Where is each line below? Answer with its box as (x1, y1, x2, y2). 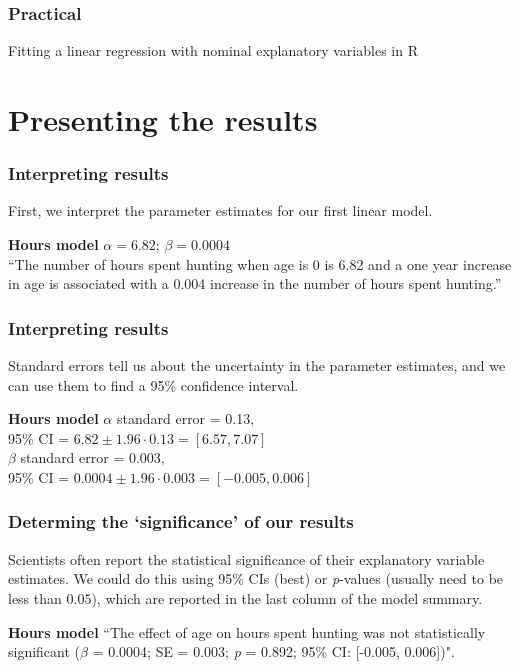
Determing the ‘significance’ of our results (8, 509, 354, 534)
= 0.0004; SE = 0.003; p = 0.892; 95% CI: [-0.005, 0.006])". (92, 641, 455, 662)
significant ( (8, 641, 81, 662)
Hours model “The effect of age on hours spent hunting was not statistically (8, 621, 486, 642)
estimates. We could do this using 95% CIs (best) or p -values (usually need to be (8, 568, 504, 589)
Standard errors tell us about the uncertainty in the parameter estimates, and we (8, 355, 506, 375)
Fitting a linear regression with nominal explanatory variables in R (8, 40, 418, 61)
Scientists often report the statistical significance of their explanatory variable (8, 548, 485, 569)
